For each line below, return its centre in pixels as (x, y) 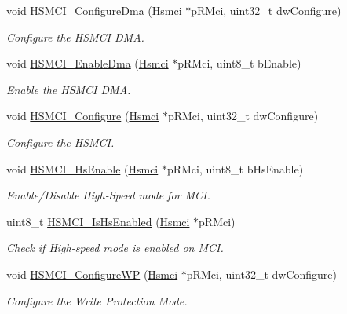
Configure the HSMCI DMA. (75, 37)
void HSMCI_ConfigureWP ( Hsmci (92, 274)
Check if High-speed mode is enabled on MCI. (115, 248)
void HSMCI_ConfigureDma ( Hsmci (94, 10)
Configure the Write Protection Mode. (97, 300)
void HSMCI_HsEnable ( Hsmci (82, 168)
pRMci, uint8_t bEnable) (239, 63)
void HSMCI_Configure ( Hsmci (83, 116)
